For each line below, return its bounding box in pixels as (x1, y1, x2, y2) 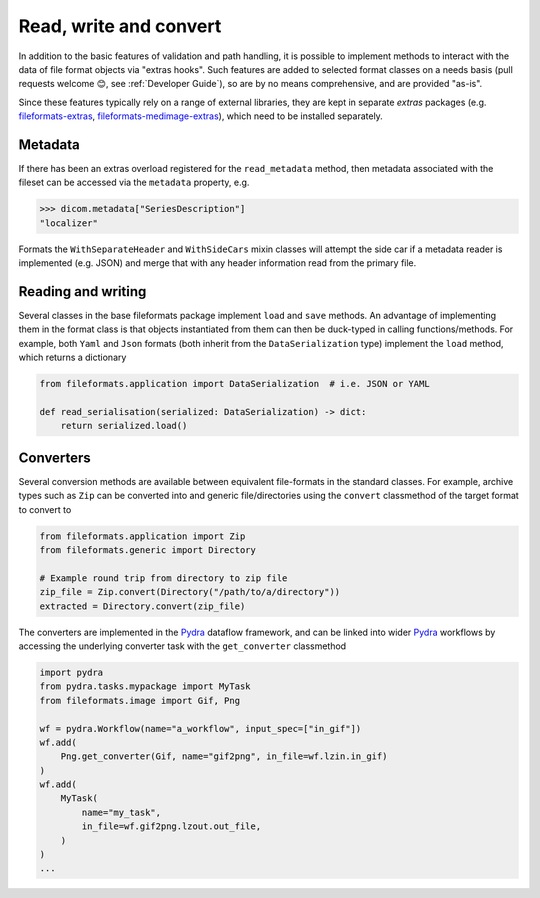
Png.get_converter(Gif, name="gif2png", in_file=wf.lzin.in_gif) (60, 751, 388, 762)
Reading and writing (18, 283, 147, 300)
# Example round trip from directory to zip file (39, 572, 288, 584)
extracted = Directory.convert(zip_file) (39, 600, 246, 612)
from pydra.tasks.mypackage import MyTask (39, 681, 251, 692)
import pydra (39, 666, 104, 678)
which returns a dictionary (18, 351, 127, 364)
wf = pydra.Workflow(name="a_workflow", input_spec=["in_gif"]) (39, 723, 362, 734)
